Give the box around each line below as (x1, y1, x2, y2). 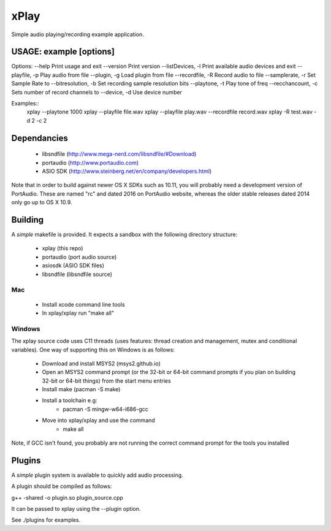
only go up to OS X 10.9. (11, 199, 72, 206)
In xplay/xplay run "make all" (42, 309, 115, 316)
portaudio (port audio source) (42, 253, 117, 261)
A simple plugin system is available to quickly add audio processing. (11, 471, 183, 478)
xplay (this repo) (42, 245, 83, 252)
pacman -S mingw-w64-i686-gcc (63, 405, 148, 413)
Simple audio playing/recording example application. (11, 31, 144, 38)
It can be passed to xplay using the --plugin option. (11, 505, 141, 513)
